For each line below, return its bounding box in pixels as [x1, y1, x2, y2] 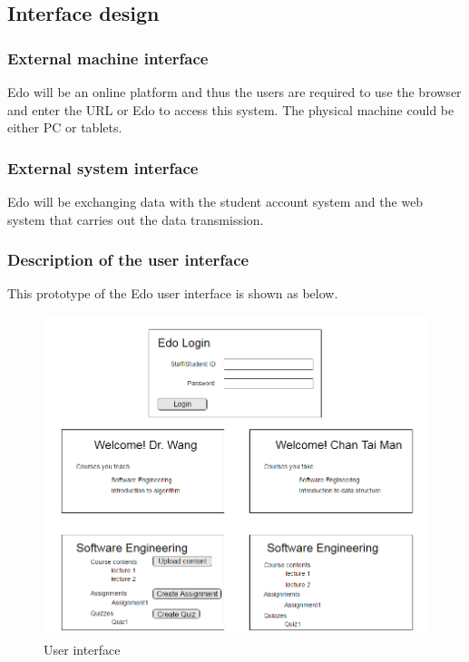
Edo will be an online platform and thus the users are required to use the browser [7, 83, 462, 101]
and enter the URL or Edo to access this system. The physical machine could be [7, 100, 454, 119]
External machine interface [7, 46, 209, 69]
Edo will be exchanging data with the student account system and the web [7, 192, 424, 210]
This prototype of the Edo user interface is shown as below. [7, 284, 338, 303]
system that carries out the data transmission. [7, 209, 264, 229]
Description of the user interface [7, 248, 249, 271]
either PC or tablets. [7, 118, 122, 137]
